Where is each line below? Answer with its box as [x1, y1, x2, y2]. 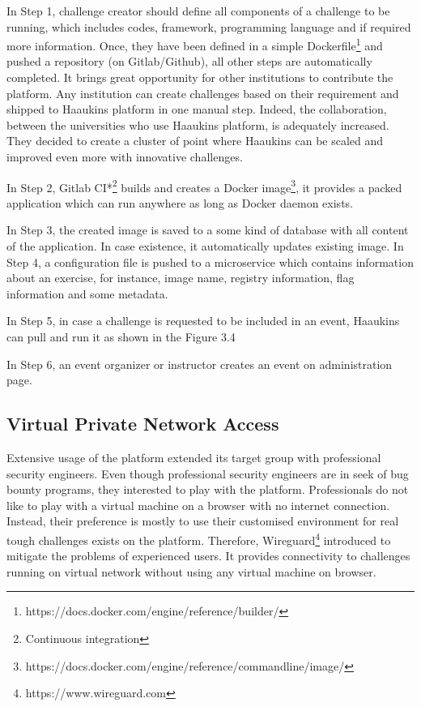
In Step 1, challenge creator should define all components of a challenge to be [6, 2, 390, 19]
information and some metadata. [6, 285, 168, 302]
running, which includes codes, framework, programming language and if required [6, 18, 411, 35]
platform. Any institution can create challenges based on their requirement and [6, 84, 399, 101]
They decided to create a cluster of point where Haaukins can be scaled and [6, 132, 384, 149]
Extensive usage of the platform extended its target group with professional [6, 448, 381, 465]
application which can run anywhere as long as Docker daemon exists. [6, 194, 353, 211]
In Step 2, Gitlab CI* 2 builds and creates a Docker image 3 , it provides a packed [6, 176, 402, 195]
